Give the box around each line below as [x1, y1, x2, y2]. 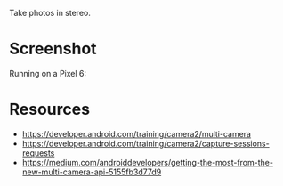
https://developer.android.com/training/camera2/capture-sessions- [21, 138, 270, 149]
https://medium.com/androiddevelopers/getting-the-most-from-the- [21, 157, 274, 167]
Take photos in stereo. [9, 8, 91, 18]
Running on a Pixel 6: [9, 68, 87, 78]
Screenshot [9, 39, 97, 59]
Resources [9, 100, 91, 119]
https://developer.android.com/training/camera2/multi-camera [21, 128, 252, 139]
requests [21, 147, 55, 158]
